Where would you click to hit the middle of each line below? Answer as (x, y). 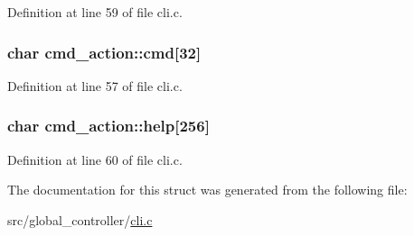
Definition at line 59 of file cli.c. (95, 12)
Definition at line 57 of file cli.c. (95, 85)
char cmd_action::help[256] (108, 126)
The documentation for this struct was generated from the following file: (207, 190)
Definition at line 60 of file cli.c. (95, 159)
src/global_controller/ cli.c (80, 219)
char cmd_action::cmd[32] (104, 52)
